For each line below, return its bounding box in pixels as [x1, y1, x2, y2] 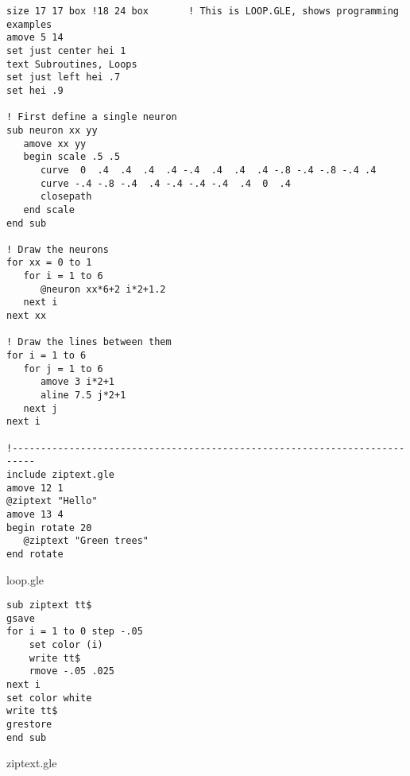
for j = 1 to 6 [23, 363, 103, 374]
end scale [23, 204, 75, 215]
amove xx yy [23, 138, 87, 149]
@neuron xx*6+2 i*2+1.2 [40, 283, 166, 295]
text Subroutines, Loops [6, 58, 137, 70]
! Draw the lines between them [6, 336, 172, 348]
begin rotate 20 [6, 522, 92, 533]
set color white [6, 692, 92, 704]
